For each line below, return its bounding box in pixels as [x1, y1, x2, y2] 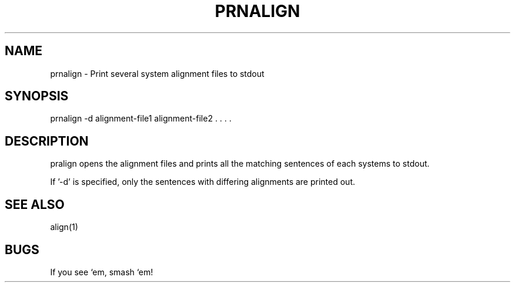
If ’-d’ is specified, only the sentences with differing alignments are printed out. [50, 177, 356, 187]
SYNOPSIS [5, 89, 69, 104]
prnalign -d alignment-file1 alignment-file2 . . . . [50, 113, 232, 124]
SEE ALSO [5, 197, 65, 212]
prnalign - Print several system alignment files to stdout [50, 68, 265, 79]
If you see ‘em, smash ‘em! [50, 266, 153, 277]
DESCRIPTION [5, 133, 89, 148]
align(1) [50, 222, 78, 232]
